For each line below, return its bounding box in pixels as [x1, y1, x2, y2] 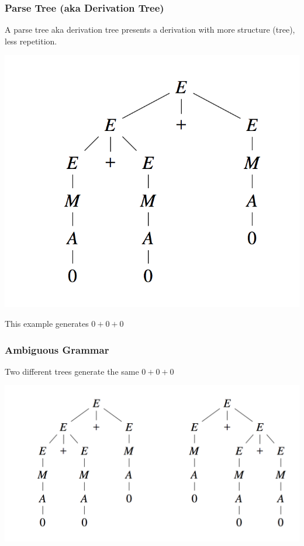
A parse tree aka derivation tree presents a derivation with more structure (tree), [5, 23, 295, 36]
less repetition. [5, 34, 57, 47]
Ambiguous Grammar [5, 342, 109, 357]
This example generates [5, 317, 89, 330]
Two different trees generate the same [5, 365, 139, 377]
